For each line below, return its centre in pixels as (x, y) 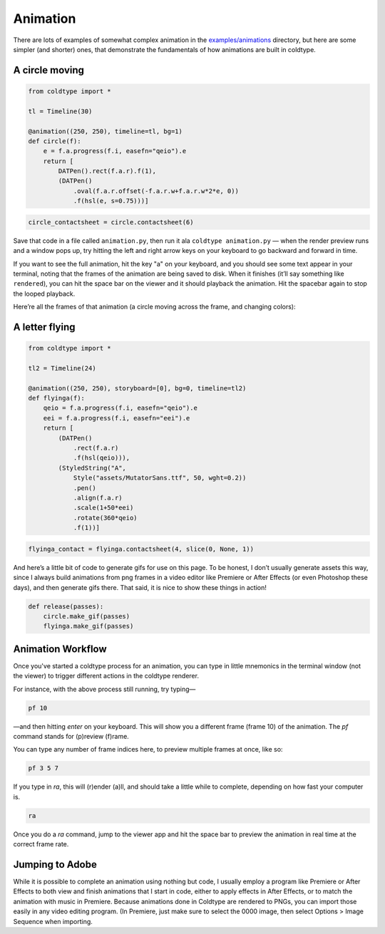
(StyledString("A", (92, 468)
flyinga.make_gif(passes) (88, 626)
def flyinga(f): (57, 398)
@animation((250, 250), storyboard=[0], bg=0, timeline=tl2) (137, 388)
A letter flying (44, 327)
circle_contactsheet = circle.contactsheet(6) (111, 222)
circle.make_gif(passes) (87, 616)
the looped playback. (44, 294)
